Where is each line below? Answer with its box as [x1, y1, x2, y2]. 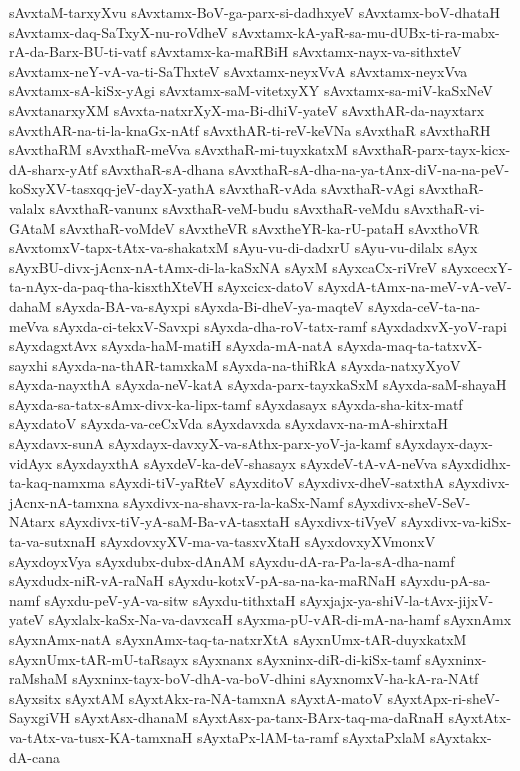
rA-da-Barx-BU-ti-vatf [9, 41, 146, 62]
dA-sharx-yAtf [9, 158, 98, 179]
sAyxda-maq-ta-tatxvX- [337, 335, 483, 356]
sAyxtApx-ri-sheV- [387, 687, 501, 708]
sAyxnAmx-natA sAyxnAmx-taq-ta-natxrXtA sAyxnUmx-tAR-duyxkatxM [9, 629, 467, 649]
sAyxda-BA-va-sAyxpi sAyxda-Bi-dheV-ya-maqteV [56, 295, 364, 316]
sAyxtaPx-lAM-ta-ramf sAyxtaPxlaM [196, 726, 426, 747]
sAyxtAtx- [448, 707, 512, 728]
